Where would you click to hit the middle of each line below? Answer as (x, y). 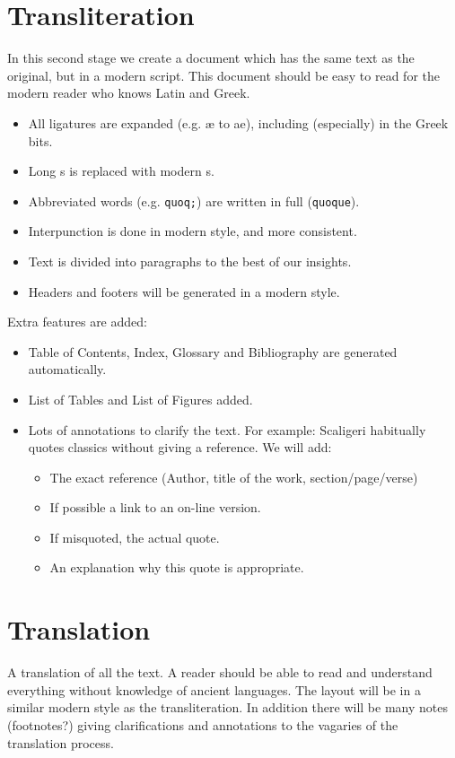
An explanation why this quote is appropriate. (177, 567)
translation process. (61, 742)
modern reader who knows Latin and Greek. (129, 93)
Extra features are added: (77, 322)
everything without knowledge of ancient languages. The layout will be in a (214, 689)
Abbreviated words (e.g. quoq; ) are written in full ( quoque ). (194, 200)
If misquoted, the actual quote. (135, 537)
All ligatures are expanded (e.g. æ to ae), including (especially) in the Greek (238, 122)
